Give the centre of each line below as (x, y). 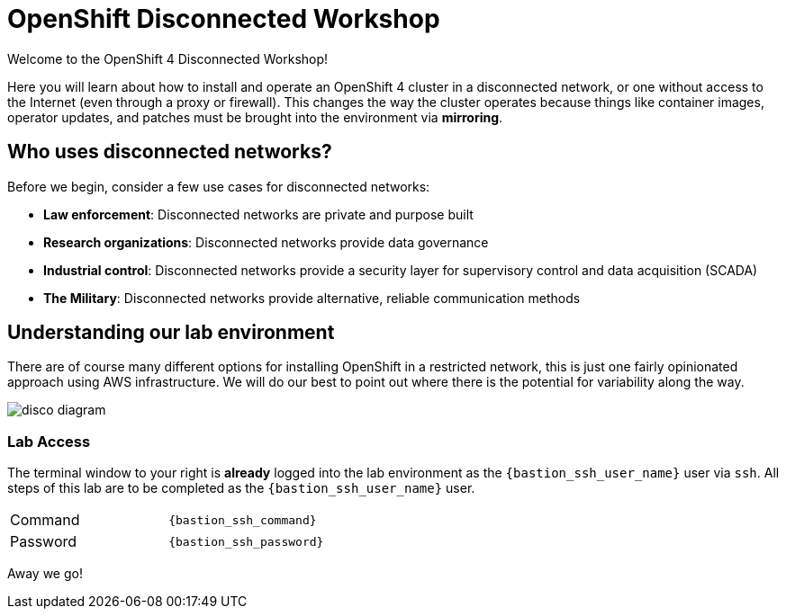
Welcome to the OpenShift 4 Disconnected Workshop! (168, 58)
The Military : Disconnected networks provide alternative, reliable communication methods (312, 298)
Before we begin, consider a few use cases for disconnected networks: (219, 186)
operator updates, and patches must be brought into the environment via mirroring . (255, 117)
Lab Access (49, 441)
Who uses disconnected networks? (170, 152)
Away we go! (45, 574)
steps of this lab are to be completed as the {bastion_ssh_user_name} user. (241, 488)
